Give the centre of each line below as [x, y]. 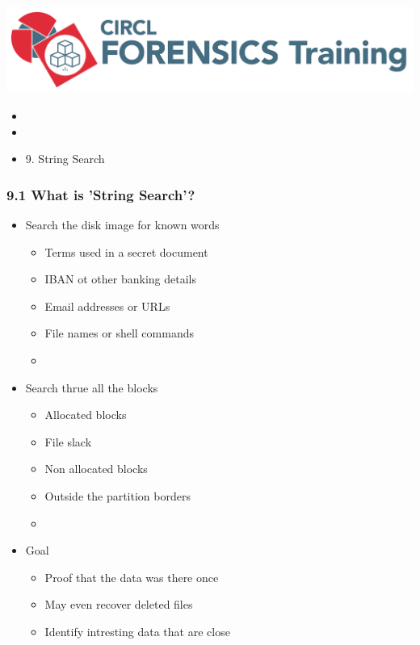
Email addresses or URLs [107, 306]
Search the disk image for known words [122, 224]
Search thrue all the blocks [92, 387]
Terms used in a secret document [126, 251]
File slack [68, 441]
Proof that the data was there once [132, 577]
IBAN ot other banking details [120, 279]
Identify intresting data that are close [137, 631]
